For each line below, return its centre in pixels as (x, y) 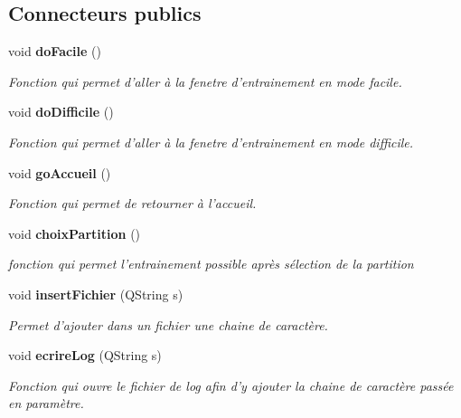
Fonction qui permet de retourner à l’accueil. (132, 203)
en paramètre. (46, 403)
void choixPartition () (75, 233)
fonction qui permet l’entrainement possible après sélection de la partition (211, 264)
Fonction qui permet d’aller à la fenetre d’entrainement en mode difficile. (211, 142)
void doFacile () (55, 51)
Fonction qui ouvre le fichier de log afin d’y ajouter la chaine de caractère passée (231, 385)
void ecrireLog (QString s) (85, 355)
